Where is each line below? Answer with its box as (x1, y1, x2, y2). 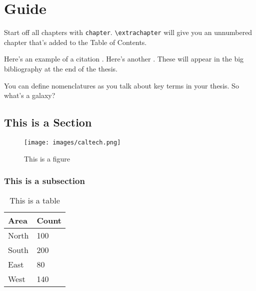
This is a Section (4, 114, 92, 130)
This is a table (9, 194, 60, 206)
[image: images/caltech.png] (24, 138, 121, 146)
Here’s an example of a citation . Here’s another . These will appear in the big (4, 53, 244, 64)
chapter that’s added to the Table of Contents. (4, 36, 147, 47)
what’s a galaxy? (4, 90, 55, 100)
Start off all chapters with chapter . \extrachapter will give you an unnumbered (4, 27, 252, 37)
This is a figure (24, 153, 70, 163)
